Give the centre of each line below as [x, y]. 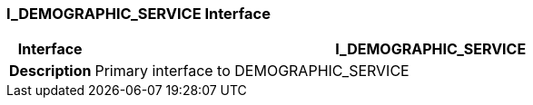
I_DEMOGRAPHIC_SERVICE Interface [138, 14]
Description [50, 71]
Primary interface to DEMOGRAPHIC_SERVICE [252, 71]
